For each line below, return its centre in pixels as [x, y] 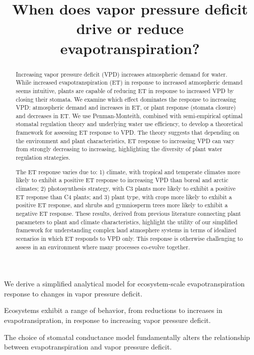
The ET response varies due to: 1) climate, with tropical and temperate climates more [128, 171]
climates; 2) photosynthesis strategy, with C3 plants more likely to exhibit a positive [125, 188]
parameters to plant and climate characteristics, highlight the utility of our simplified [126, 222]
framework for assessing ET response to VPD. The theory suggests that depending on [127, 132]
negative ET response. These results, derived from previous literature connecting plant [128, 213]
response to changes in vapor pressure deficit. [73, 293]
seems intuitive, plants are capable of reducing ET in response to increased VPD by [125, 90]
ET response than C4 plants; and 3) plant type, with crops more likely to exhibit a [124, 197]
